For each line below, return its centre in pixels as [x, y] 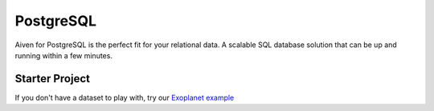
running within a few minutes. [63, 55]
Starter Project [52, 79]
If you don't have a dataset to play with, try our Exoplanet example [125, 97]
